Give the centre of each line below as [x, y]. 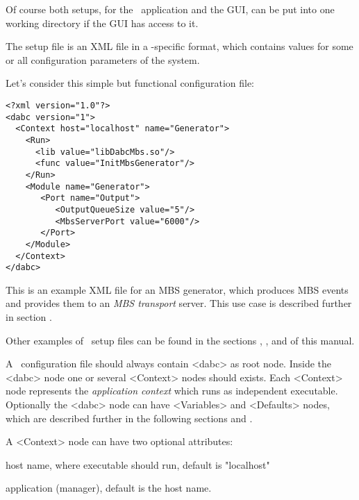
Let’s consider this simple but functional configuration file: [130, 83]
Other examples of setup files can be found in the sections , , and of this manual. [180, 340]
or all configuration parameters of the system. [103, 59]
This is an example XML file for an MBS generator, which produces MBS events [177, 289]
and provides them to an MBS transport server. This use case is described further [179, 303]
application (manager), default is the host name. [109, 488]
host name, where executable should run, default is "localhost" [138, 464]
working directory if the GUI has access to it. [102, 23]
